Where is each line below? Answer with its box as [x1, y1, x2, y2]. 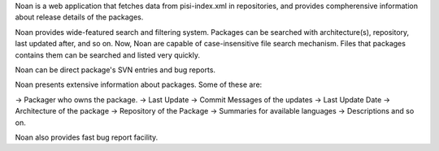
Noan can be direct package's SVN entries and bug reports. [15, 65, 215, 75]
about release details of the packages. [15, 12, 144, 22]
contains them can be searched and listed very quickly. [15, 50, 201, 60]
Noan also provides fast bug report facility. [15, 132, 159, 142]
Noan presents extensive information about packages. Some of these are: [15, 80, 263, 89]
